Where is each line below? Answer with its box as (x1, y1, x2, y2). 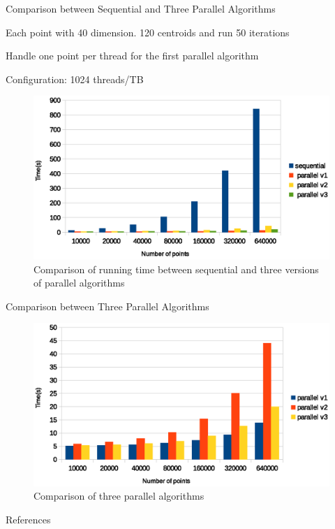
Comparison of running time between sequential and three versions (33, 261, 319, 276)
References (6, 512, 51, 526)
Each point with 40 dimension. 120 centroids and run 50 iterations (6, 24, 290, 39)
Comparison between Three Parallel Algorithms (6, 298, 209, 313)
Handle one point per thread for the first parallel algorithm (6, 48, 259, 63)
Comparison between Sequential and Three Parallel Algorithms (6, 1, 276, 15)
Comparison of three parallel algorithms (33, 488, 204, 503)
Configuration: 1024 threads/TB (6, 71, 144, 86)
